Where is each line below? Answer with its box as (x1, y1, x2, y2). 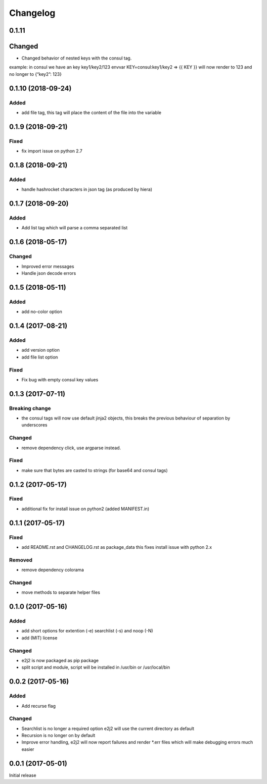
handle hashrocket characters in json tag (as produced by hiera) (21, 186, 153, 193)
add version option (21, 347, 60, 353)
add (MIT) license (21, 634, 58, 641)
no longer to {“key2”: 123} (9, 71, 62, 77)
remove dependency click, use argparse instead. (21, 445, 121, 451)
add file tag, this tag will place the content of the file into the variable (21, 109, 162, 116)
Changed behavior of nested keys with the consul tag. (21, 55, 132, 61)
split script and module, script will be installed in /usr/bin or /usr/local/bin (21, 664, 170, 671)
